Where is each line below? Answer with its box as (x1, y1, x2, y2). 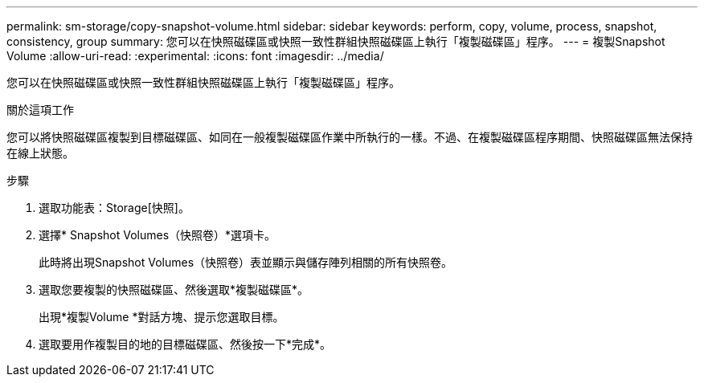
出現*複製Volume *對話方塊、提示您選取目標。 (39, 310, 284, 324)
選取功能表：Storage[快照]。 (39, 201, 190, 214)
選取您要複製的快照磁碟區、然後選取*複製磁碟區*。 (39, 283, 309, 296)
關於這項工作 (6, 103, 74, 116)
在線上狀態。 (6, 146, 74, 160)
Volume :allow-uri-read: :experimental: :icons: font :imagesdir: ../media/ (6, 49, 384, 63)
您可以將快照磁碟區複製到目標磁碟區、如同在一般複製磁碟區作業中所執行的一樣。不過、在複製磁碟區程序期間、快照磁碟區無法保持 (6, 130, 693, 144)
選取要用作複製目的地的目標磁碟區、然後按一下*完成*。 (39, 337, 332, 351)
